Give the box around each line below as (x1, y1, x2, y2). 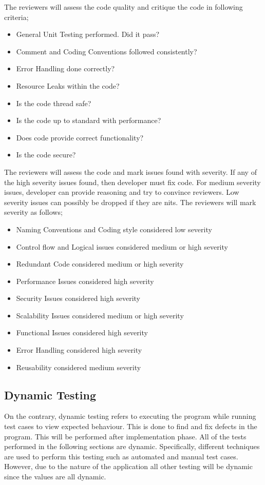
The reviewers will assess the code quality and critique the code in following (4, 2, 243, 12)
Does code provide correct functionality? (16, 132, 144, 143)
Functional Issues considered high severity (16, 327, 148, 338)
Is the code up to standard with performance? (16, 115, 161, 126)
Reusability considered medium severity (16, 361, 141, 372)
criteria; (4, 11, 29, 22)
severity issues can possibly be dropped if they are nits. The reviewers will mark (4, 196, 256, 207)
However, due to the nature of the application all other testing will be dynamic (4, 461, 253, 472)
